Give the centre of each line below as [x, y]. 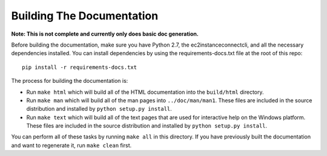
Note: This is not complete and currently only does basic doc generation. [105, 34]
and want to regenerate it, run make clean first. [71, 145]
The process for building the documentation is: [70, 81]
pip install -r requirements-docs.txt [80, 67]
